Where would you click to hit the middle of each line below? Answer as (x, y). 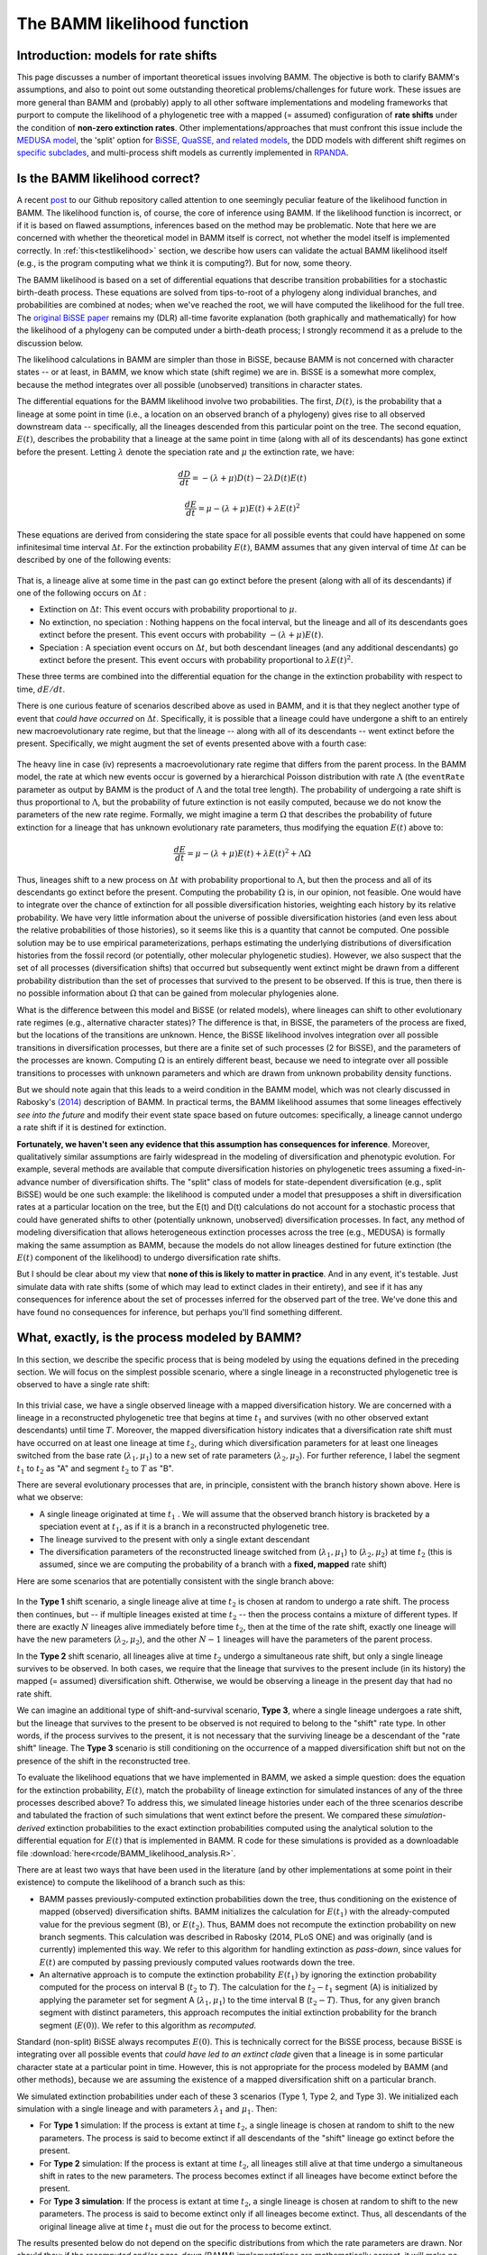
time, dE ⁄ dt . (41, 689)
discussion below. (50, 343)
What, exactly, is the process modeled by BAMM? (159, 1338)
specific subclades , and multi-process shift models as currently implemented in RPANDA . (183, 152)
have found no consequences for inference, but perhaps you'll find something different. (179, 1312)
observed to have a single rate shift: (83, 1385)
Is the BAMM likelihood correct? (108, 179)
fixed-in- (450, 1169)
